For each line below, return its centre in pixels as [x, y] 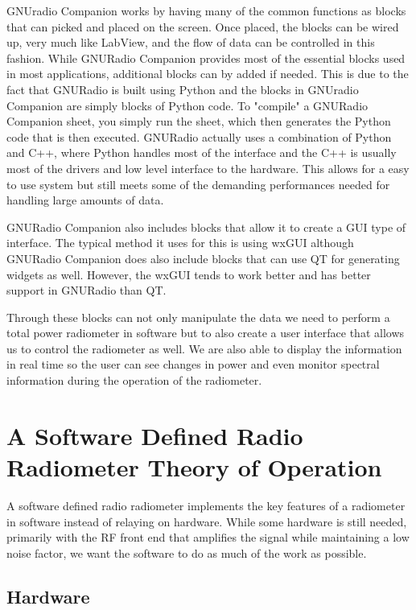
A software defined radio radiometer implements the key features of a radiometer [206, 505]
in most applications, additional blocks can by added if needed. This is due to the [208, 74]
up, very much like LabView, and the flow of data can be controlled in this [191, 42]
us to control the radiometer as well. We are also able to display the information [204, 348]
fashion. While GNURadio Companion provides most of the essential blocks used [206, 58]
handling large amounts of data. [85, 200]
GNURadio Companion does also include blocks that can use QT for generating [203, 258]
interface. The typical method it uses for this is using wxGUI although [180, 243]
